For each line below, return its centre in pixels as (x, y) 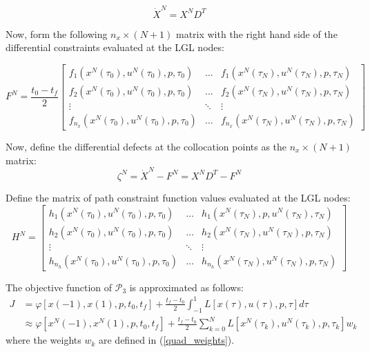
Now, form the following (57, 33)
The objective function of (59, 287)
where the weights (43, 340)
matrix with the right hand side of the (256, 33)
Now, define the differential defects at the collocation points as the (146, 147)
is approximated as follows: (186, 287)
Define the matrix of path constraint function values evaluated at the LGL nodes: (178, 197)
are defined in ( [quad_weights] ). (167, 340)
